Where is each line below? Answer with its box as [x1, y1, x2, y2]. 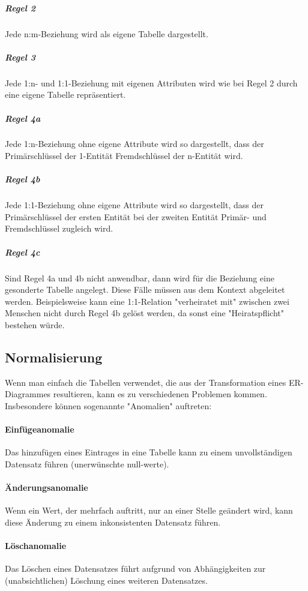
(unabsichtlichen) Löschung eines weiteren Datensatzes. [5, 574, 208, 586]
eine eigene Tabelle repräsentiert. [5, 88, 126, 101]
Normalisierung [5, 347, 103, 366]
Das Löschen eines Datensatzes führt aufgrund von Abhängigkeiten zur [5, 562, 266, 575]
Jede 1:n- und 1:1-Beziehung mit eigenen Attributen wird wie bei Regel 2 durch [5, 76, 298, 89]
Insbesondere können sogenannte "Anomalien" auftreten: [5, 399, 212, 412]
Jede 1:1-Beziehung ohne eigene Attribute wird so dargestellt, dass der [5, 199, 264, 211]
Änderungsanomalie [5, 481, 88, 494]
